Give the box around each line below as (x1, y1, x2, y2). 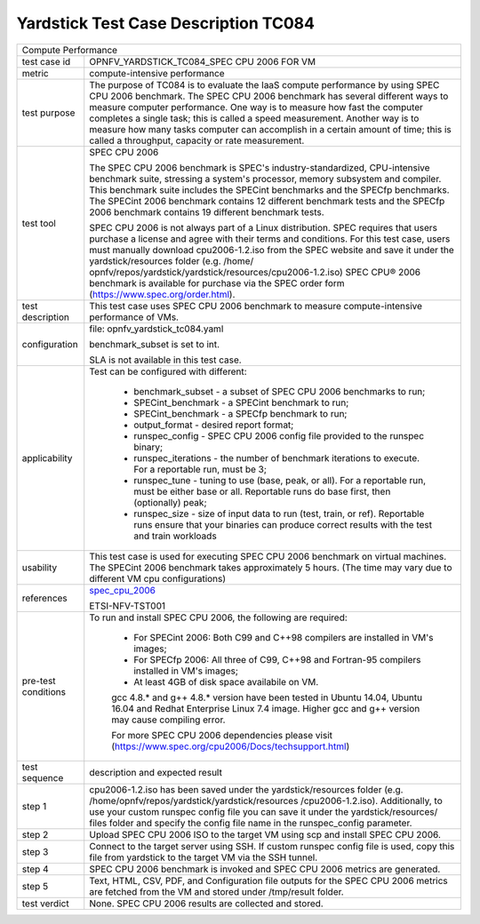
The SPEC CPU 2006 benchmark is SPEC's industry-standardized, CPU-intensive (89, 161, 430, 173)
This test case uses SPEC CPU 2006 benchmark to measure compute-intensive (89, 299, 422, 312)
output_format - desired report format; (133, 418, 294, 431)
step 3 (21, 845, 49, 857)
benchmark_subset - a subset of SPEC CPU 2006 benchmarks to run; (133, 385, 426, 397)
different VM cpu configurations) (89, 572, 227, 585)
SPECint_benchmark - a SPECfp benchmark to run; (133, 407, 348, 419)
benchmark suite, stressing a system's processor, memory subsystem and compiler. (89, 172, 442, 185)
